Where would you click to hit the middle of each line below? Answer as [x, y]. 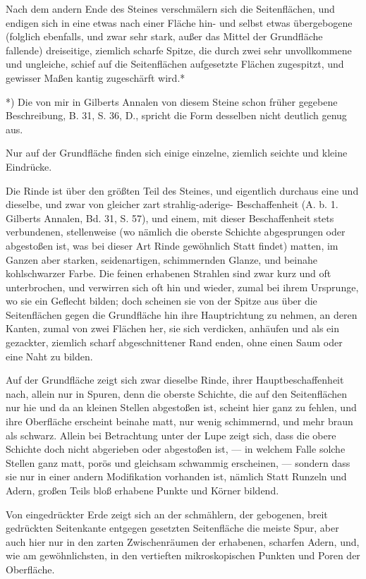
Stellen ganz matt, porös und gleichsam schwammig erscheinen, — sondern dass [178, 462]
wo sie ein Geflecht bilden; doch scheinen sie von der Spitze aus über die [161, 301]
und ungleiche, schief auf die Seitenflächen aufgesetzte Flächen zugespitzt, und [175, 64]
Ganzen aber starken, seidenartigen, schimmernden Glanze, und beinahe [161, 259]
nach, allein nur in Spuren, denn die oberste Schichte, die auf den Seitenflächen [177, 393]
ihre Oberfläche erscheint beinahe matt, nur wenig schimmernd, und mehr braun [179, 421]
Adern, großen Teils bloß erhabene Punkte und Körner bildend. [142, 490]
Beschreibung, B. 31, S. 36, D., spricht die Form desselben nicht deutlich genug [176, 115]
